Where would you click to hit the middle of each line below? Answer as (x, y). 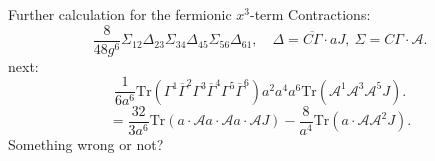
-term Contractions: (310, 14)
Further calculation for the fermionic (120, 14)
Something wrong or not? (86, 143)
